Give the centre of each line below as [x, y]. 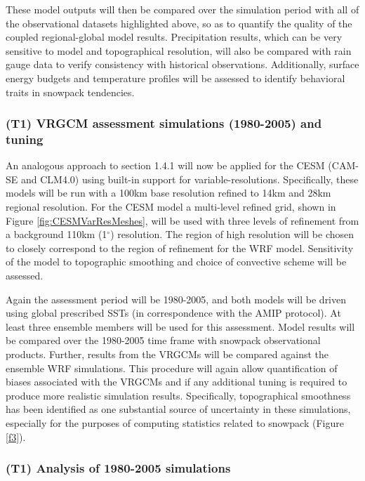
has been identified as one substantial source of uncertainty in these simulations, [178, 409]
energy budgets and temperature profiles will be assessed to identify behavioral [175, 78]
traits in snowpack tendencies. [70, 92]
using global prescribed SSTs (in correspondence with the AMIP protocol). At [173, 313]
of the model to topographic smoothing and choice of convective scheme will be [176, 262]
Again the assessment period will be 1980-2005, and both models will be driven [176, 299]
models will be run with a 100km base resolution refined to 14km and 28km [168, 193]
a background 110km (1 [57, 234]
